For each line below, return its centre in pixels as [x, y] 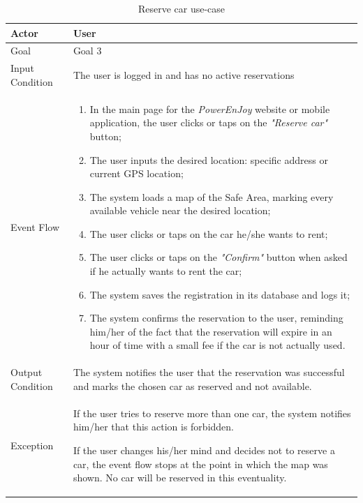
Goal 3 [87, 51]
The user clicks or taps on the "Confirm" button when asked [218, 257]
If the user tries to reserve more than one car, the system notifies [212, 413]
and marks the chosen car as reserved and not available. [192, 385]
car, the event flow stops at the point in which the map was [200, 464]
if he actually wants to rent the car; [166, 271]
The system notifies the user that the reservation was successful [209, 372]
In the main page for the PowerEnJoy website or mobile [210, 108]
